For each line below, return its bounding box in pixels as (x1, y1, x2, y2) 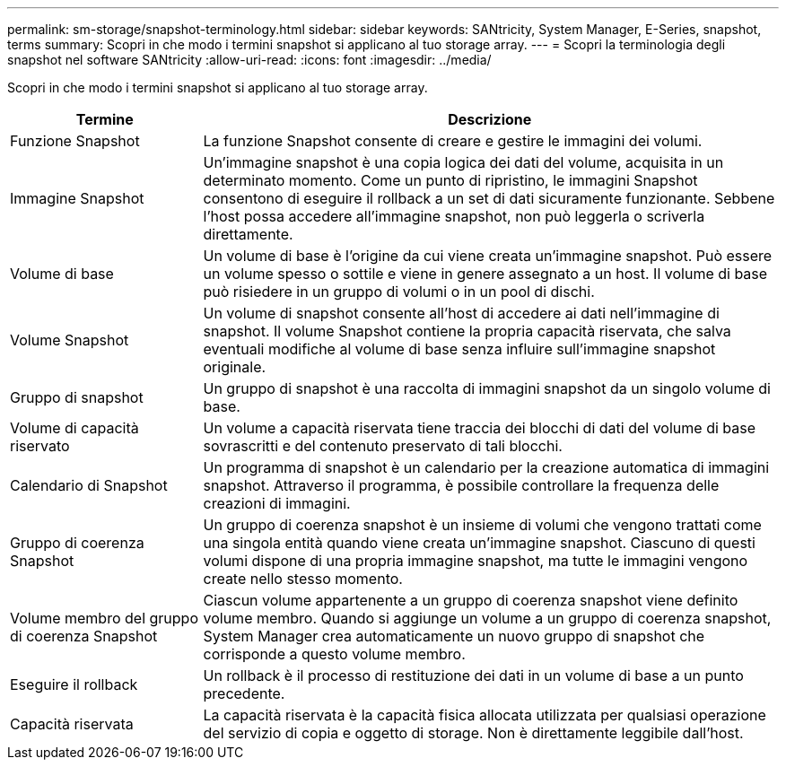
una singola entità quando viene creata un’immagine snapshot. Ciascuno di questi (203, 534, 755, 552)
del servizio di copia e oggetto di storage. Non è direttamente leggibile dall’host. (203, 724, 744, 742)
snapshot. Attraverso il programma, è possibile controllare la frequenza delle (203, 476, 720, 494)
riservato (10, 437, 70, 455)
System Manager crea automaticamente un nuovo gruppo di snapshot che (203, 627, 705, 645)
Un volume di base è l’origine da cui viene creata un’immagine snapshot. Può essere (203, 247, 773, 265)
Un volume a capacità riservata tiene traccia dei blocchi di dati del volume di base (203, 419, 756, 437)
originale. (203, 358, 266, 376)
